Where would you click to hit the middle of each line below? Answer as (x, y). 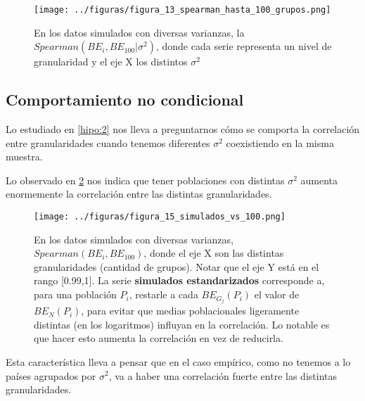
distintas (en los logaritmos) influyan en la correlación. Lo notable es (182, 324)
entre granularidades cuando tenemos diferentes (108, 142)
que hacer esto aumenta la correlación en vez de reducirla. (159, 338)
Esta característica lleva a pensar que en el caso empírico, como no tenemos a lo (178, 361)
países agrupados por (51, 375)
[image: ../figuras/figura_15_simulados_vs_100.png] (160, 217)
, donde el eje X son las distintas (214, 253)
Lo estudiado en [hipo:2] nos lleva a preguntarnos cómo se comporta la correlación (183, 129)
